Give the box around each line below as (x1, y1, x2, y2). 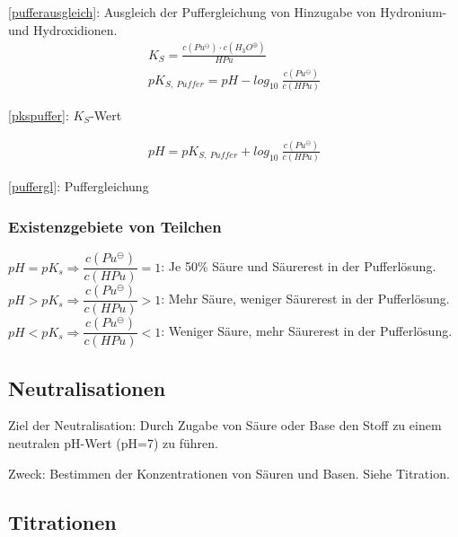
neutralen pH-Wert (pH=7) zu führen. (8, 433, 218, 452)
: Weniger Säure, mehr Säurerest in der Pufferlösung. (161, 321, 453, 340)
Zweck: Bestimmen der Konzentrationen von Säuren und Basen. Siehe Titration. (8, 463, 450, 482)
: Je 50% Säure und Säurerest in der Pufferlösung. (161, 257, 436, 276)
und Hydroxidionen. (8, 20, 118, 39)
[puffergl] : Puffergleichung (8, 177, 149, 196)
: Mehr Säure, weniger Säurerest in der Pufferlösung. (161, 289, 450, 308)
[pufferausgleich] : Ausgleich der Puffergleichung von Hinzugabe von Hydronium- (8, 3, 447, 21)
